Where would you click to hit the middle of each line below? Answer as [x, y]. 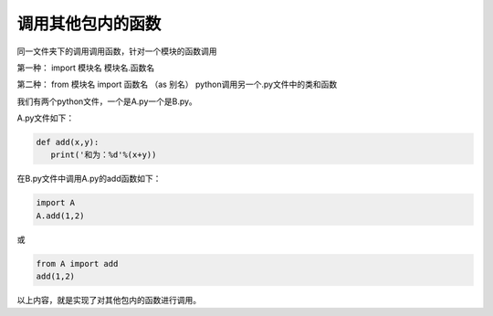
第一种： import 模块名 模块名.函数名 [86, 68]
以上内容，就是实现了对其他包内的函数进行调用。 [109, 300]
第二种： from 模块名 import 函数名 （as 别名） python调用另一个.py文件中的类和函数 [177, 84]
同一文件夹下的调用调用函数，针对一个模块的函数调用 [117, 51]
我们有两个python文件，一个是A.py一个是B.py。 [107, 101]
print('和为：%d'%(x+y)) [104, 155]
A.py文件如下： [46, 118]
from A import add [77, 263]
